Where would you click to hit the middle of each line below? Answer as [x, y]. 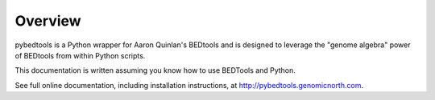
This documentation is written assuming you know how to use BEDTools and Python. [155, 70]
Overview [48, 21]
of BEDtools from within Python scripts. [80, 55]
